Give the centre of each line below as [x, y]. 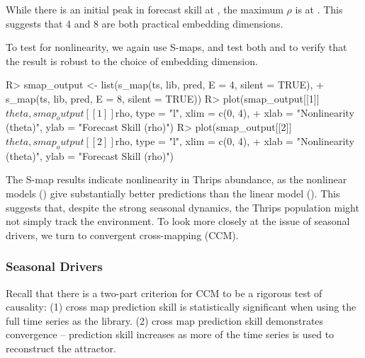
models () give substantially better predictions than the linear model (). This [173, 193]
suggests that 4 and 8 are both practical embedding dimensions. [145, 23]
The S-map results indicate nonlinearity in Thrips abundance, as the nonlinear [176, 179]
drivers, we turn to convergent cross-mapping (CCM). [122, 235]
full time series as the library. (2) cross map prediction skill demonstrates [165, 320]
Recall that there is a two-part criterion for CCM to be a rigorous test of [164, 293]
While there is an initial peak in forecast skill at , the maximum [145, 9]
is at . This [319, 9]
